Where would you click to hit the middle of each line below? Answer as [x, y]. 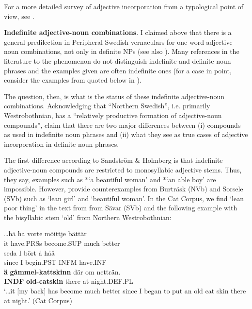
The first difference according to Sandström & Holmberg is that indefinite [113, 160]
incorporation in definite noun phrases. [62, 144]
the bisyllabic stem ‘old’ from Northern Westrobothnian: [88, 217]
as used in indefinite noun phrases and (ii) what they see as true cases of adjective [126, 134]
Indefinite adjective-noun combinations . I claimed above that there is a [118, 32]
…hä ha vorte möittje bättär [45, 233]
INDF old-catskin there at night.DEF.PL [69, 281]
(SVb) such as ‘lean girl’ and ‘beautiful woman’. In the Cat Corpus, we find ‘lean [124, 198]
